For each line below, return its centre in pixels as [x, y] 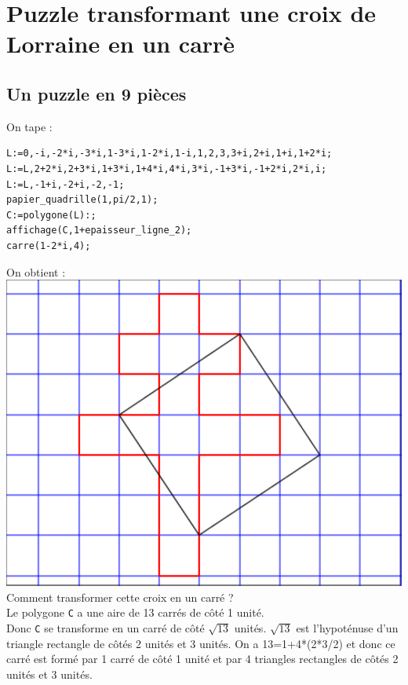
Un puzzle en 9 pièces [97, 93]
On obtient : [36, 271]
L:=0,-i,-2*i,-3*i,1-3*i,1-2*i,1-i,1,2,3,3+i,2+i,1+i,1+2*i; [169, 154]
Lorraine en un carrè [121, 44]
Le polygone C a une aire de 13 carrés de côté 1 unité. [135, 612]
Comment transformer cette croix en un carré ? [120, 597]
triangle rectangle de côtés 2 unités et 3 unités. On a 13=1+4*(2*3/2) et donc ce [201, 643]
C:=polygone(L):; [51, 215]
